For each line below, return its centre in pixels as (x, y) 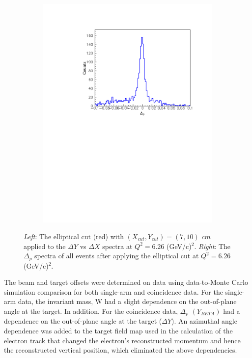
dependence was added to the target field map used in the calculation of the (118, 330)
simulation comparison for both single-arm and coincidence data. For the (113, 291)
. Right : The (212, 246)
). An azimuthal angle (204, 321)
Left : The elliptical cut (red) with (74, 236)
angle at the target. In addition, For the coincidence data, (91, 311)
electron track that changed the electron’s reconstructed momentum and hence (122, 340)
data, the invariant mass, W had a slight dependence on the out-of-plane (127, 301)
